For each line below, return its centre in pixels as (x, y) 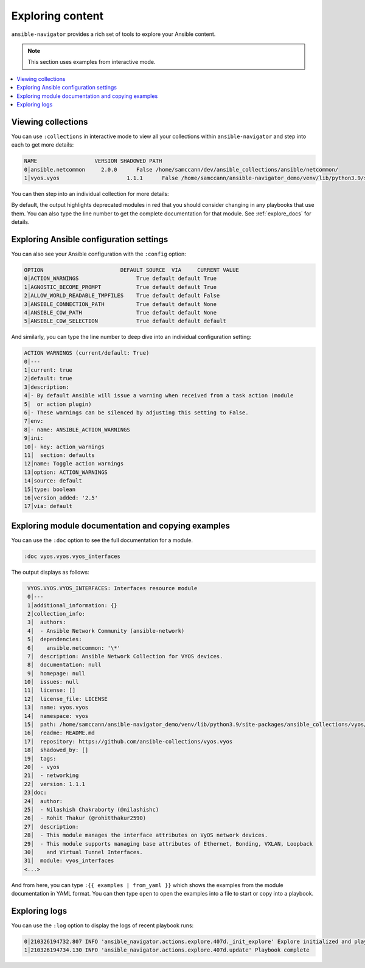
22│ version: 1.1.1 (54, 784)
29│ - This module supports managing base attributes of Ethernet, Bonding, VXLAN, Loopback (169, 844)
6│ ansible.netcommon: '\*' (74, 648)
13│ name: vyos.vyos (56, 708)
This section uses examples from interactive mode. (92, 62)
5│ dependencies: (55, 639)
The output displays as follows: (50, 572)
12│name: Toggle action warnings (74, 464)
